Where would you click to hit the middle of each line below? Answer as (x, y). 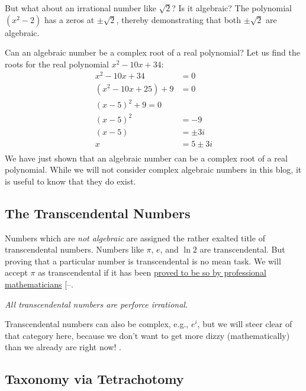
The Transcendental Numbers (98, 213)
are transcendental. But (242, 249)
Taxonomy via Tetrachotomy (94, 379)
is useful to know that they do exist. (70, 181)
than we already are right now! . (63, 347)
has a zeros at (69, 19)
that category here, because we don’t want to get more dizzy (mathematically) (147, 335)
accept (16, 272)
